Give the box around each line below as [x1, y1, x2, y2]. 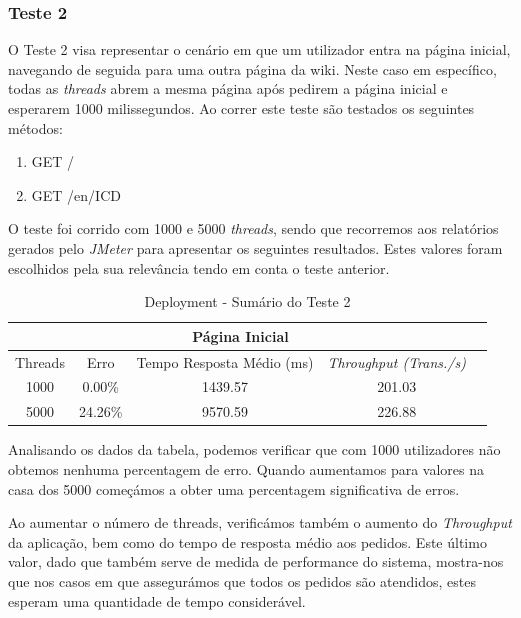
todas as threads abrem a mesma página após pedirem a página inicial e [8, 78, 448, 99]
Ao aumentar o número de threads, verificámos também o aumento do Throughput [8, 512, 512, 533]
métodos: [8, 117, 63, 138]
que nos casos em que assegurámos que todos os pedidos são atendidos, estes [8, 570, 477, 591]
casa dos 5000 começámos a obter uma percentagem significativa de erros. [8, 478, 460, 499]
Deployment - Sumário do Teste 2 [144, 291, 351, 312]
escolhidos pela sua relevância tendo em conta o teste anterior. [8, 257, 390, 278]
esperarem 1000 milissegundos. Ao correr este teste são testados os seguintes [8, 98, 475, 118]
